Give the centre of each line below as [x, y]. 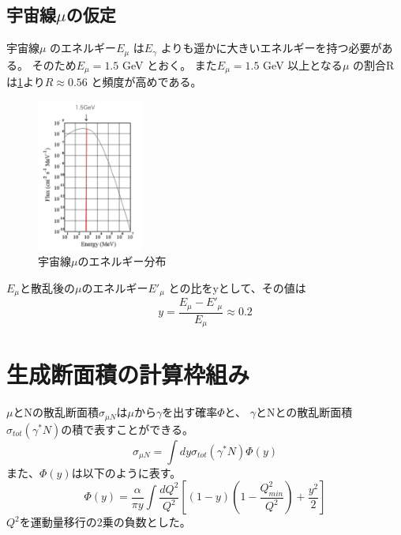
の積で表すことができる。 [127, 429]
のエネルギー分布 [122, 261]
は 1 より [26, 82]
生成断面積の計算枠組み [128, 374]
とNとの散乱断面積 [304, 412]
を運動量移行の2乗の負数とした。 [105, 522]
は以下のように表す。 [126, 472]
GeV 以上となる [303, 64]
